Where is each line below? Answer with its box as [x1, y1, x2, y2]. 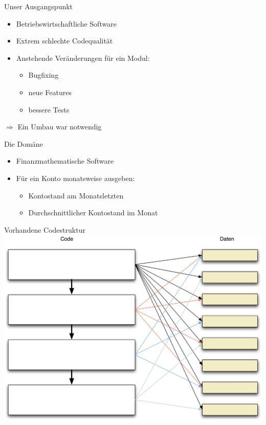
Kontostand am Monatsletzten [28, 190, 124, 200]
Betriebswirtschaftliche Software [16, 18, 117, 29]
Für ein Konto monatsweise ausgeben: [16, 172, 135, 183]
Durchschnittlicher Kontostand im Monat [28, 207, 158, 218]
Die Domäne [4, 138, 43, 149]
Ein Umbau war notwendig [17, 121, 102, 132]
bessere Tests [28, 104, 70, 115]
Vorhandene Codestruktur [4, 224, 85, 235]
